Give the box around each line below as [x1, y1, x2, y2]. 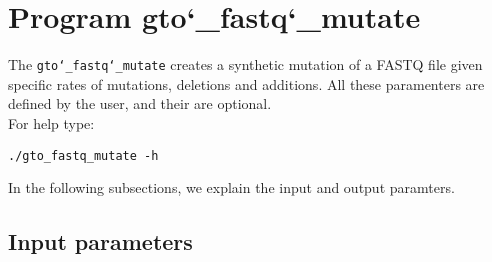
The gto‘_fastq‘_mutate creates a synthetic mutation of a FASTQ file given [8, 54, 483, 75]
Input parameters [8, 226, 193, 257]
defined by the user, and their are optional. [8, 93, 272, 114]
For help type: [8, 112, 95, 133]
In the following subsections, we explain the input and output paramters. [8, 177, 455, 198]
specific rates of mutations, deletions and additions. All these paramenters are [8, 73, 485, 94]
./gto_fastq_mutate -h [8, 148, 159, 163]
